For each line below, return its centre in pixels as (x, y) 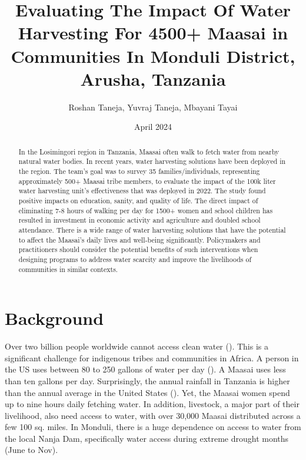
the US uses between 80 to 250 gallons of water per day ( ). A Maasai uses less (145, 369)
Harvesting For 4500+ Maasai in (153, 33)
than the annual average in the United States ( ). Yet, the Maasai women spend (147, 392)
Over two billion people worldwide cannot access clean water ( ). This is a (137, 346)
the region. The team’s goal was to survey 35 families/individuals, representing (139, 171)
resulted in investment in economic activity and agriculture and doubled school (139, 220)
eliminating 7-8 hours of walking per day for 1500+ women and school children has (146, 210)
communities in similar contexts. (68, 269)
